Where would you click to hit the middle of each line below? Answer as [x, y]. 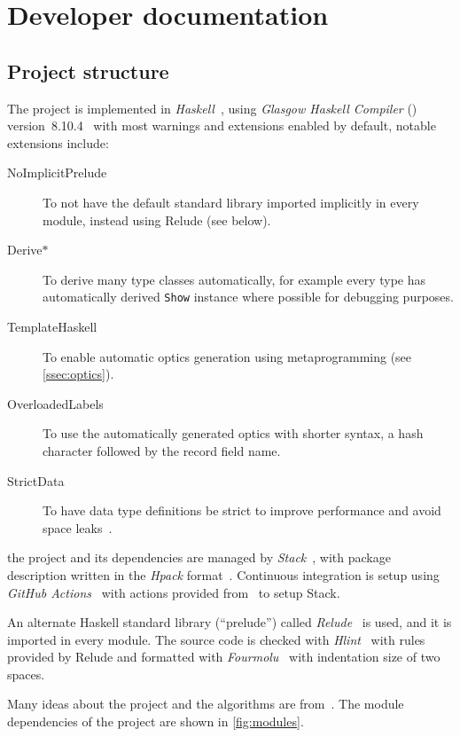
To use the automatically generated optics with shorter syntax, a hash [233, 433]
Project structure [88, 71]
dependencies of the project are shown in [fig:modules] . [156, 721]
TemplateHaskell [52, 326]
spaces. [26, 674]
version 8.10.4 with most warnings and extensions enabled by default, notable [222, 125]
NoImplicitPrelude [57, 172]
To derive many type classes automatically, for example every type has [234, 279]
